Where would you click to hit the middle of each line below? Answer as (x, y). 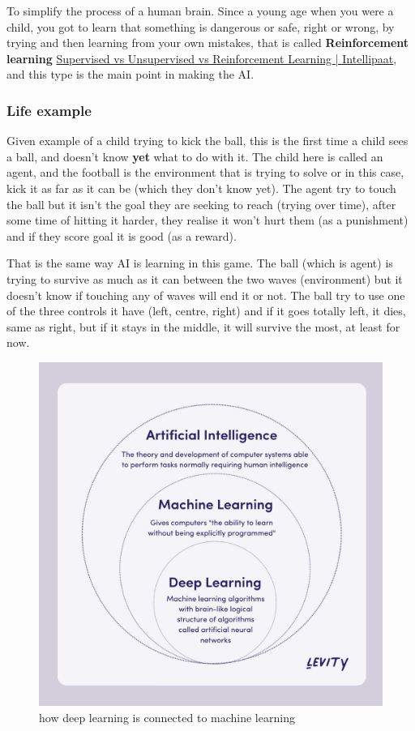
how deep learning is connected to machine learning (167, 717)
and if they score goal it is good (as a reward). (122, 235)
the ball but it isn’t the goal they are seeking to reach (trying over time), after (201, 204)
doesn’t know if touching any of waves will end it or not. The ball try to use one (206, 295)
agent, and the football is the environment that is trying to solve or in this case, (205, 172)
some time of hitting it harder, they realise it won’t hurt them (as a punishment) (207, 220)
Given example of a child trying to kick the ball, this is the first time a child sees (207, 141)
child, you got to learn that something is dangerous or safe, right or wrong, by (201, 26)
